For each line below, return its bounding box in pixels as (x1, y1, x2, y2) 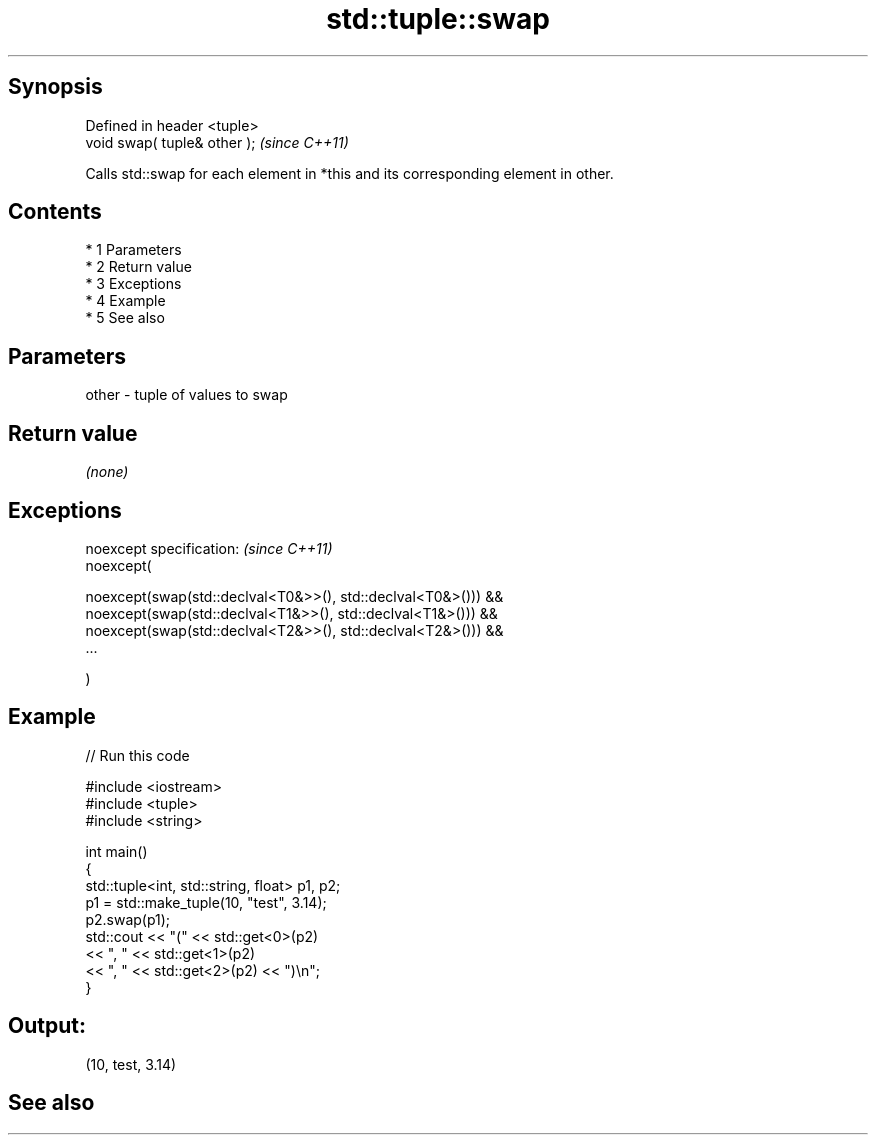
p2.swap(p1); (85, 910, 171, 928)
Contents (8, 199, 102, 225)
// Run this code (85, 746, 190, 764)
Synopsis (8, 74, 103, 100)
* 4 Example (85, 292, 166, 310)
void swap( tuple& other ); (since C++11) (85, 133, 349, 151)
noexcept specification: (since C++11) (85, 539, 333, 557)
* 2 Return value (85, 258, 192, 276)
